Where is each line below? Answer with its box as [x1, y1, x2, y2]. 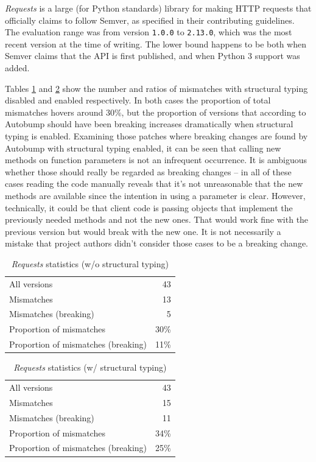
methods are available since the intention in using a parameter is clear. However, [5, 189, 306, 201]
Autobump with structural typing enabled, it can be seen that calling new [5, 141, 281, 154]
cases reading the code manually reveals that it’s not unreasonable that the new [5, 177, 303, 190]
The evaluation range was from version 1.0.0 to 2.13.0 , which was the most [5, 26, 292, 38]
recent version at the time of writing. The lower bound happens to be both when [5, 37, 306, 50]
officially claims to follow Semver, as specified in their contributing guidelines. [5, 13, 295, 26]
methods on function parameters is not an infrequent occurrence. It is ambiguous [5, 153, 307, 166]
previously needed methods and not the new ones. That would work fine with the [5, 213, 309, 226]
